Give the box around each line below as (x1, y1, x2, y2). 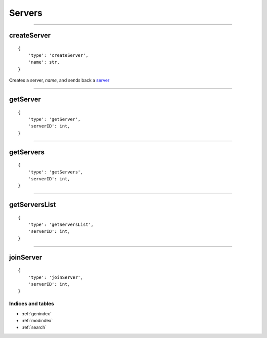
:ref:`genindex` (21, 310, 52, 316)
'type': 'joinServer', (28, 274, 84, 280)
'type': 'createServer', (28, 52, 89, 58)
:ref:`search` (21, 324, 47, 331)
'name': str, (28, 59, 60, 65)
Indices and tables (9, 300, 54, 307)
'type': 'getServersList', (28, 222, 94, 227)
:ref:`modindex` (21, 317, 53, 323)
